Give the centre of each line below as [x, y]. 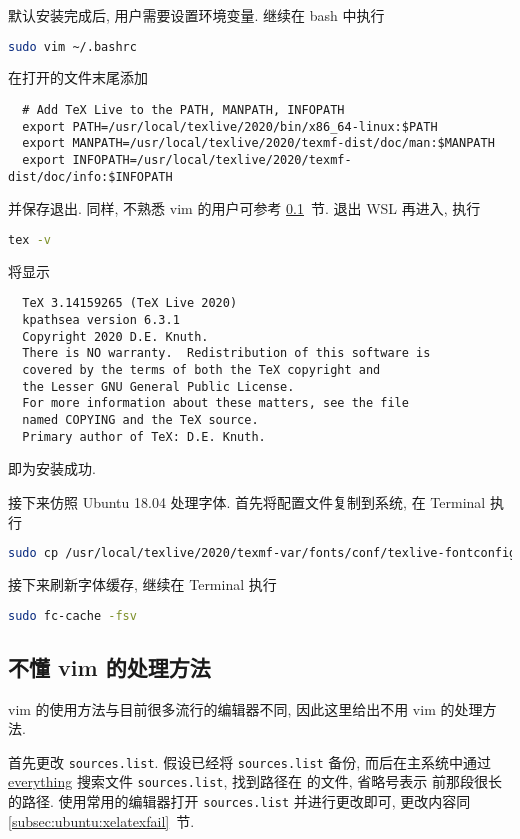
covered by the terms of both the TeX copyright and [201, 370]
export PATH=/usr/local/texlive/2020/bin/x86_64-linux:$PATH [230, 126]
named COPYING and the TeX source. [140, 420]
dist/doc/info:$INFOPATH [90, 176]
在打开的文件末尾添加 [78, 77]
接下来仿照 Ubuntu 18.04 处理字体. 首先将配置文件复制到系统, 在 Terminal [247, 501]
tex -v [29, 239]
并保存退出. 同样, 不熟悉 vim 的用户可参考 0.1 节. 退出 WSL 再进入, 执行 [244, 208]
